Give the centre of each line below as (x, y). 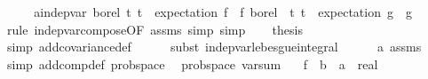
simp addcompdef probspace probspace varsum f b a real (192, 63)
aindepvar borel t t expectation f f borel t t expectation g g (223, 12)
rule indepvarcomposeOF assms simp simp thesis (155, 29)
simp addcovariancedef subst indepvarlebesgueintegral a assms (214, 47)
